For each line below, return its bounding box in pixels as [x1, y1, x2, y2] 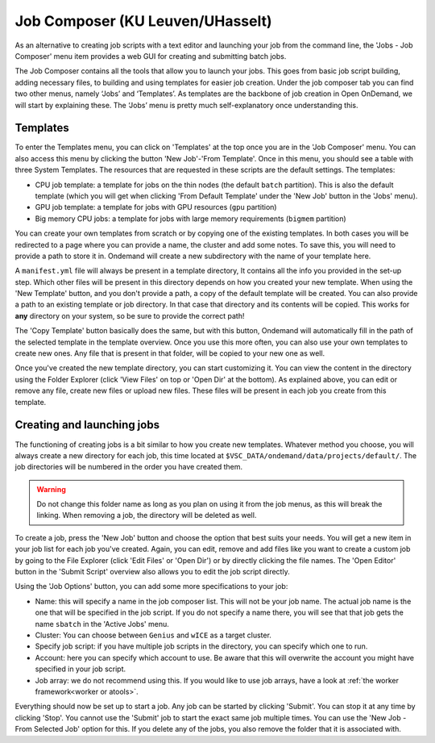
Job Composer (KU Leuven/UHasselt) [14, 12, 273, 30]
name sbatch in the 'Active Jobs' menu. [35, 619, 169, 628]
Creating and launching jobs [14, 418, 160, 432]
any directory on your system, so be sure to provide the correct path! [14, 311, 245, 320]
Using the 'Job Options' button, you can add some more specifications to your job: [14, 582, 288, 591]
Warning [36, 484, 66, 494]
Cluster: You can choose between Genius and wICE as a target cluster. [35, 630, 271, 640]
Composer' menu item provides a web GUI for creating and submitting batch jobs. [14, 51, 287, 61]
